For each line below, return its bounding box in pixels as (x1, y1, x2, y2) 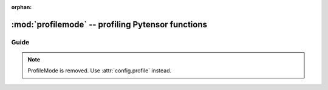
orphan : (11, 4, 32, 10)
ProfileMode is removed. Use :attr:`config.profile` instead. (27, 67, 172, 74)
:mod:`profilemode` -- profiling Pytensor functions (11, 19, 208, 30)
